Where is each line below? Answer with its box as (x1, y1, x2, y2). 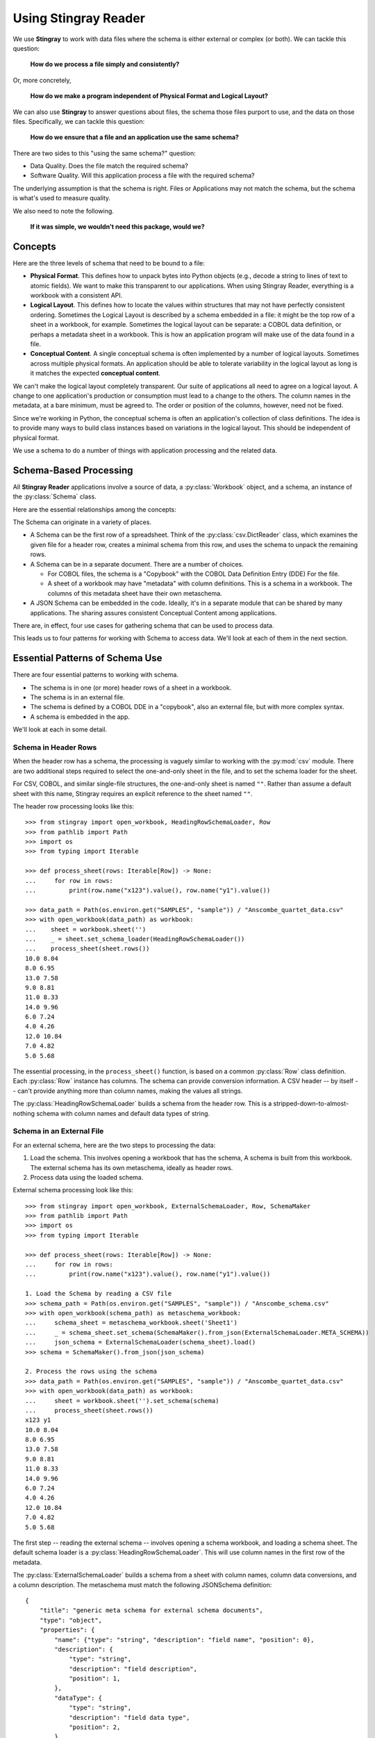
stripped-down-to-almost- (273, 1099, 349, 1108)
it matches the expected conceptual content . (30, 369, 161, 377)
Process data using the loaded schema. (30, 1173, 144, 1181)
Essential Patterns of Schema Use (12, 652, 162, 664)
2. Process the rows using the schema (25, 1367, 158, 1376)
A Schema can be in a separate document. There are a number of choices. (30, 560, 244, 568)
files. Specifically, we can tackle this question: (12, 117, 145, 125)
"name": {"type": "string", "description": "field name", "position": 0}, (54, 1636, 315, 1643)
